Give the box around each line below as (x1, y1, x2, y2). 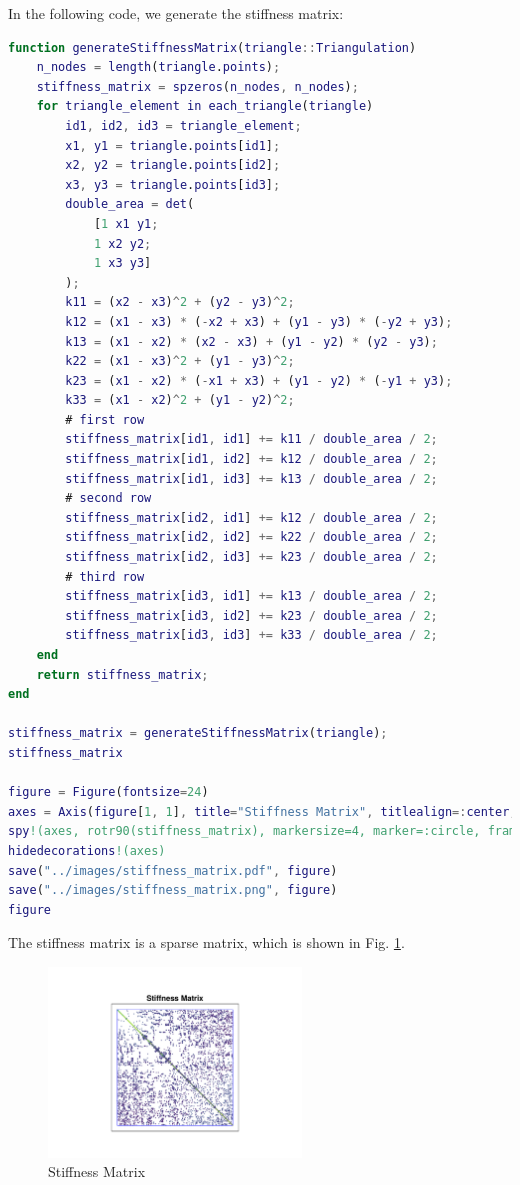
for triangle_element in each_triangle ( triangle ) (36, 99, 374, 114)
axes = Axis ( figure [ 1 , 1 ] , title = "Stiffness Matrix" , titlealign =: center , (8, 804, 517, 819)
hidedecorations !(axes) (8, 843, 166, 858)
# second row (65, 491, 152, 506)
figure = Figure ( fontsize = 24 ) (8, 785, 209, 800)
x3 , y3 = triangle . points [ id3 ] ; (65, 177, 281, 192)
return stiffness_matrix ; (36, 667, 209, 682)
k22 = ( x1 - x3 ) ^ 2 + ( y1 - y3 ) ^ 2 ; (65, 354, 295, 369)
